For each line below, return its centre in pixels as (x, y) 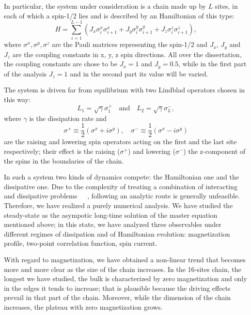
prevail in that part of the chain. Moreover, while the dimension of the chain (118, 297)
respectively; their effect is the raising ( (62, 151)
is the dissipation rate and (68, 118)
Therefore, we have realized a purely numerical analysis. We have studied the (118, 205)
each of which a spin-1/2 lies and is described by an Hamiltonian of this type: (119, 15)
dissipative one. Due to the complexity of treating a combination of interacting (121, 186)
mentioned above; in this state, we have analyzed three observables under (113, 224)
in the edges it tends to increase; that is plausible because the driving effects (117, 288)
